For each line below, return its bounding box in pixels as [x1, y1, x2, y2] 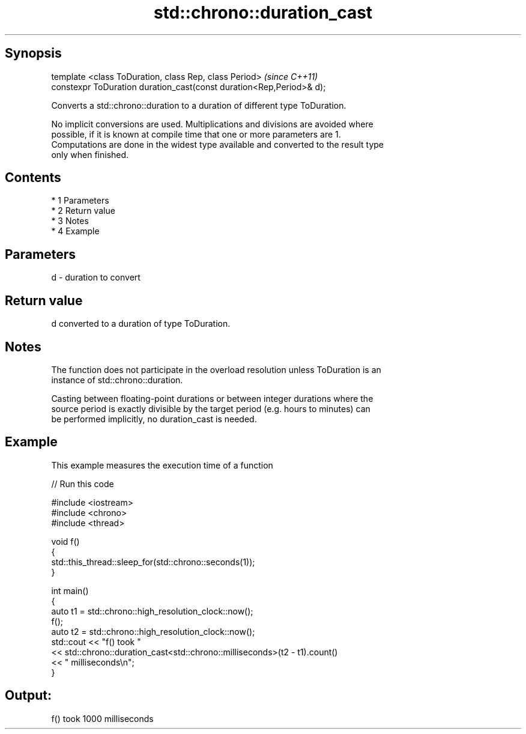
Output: [5, 688, 52, 703]
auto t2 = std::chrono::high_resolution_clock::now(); [51, 626, 255, 637]
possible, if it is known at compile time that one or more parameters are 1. [51, 129, 341, 139]
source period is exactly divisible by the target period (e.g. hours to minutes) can [51, 403, 370, 414]
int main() [51, 585, 89, 596]
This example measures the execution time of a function [51, 460, 273, 470]
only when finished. [51, 149, 129, 160]
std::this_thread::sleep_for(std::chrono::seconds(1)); [51, 556, 255, 567]
